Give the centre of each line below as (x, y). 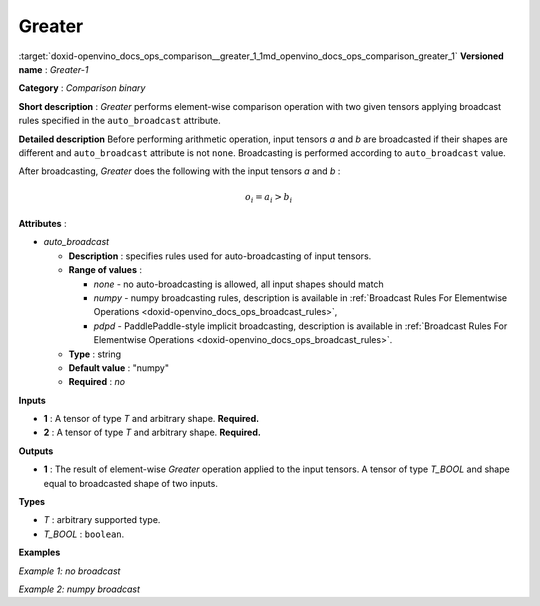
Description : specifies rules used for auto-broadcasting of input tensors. (220, 256)
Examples (39, 552)
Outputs (36, 451)
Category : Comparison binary (82, 88)
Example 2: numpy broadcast (79, 589)
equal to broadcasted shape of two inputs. (131, 483)
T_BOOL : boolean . (84, 534)
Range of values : (105, 270)
